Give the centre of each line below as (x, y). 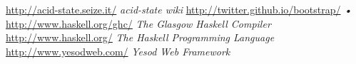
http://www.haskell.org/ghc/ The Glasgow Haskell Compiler (138, 23)
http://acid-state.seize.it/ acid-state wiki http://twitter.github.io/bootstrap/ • (179, 9)
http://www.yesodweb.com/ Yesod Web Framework (118, 51)
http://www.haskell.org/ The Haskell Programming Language (140, 37)
